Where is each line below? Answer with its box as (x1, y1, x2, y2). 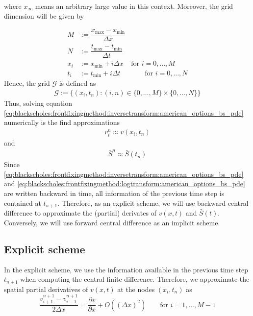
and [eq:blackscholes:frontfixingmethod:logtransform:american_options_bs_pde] (4, 178, 245, 189)
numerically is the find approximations (4, 117, 120, 127)
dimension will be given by (4, 10, 84, 21)
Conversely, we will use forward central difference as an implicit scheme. (4, 217, 220, 227)
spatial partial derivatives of (4, 284, 88, 294)
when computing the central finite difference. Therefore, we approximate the (20, 274, 250, 284)
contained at (4, 197, 41, 208)
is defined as (59, 78, 96, 88)
